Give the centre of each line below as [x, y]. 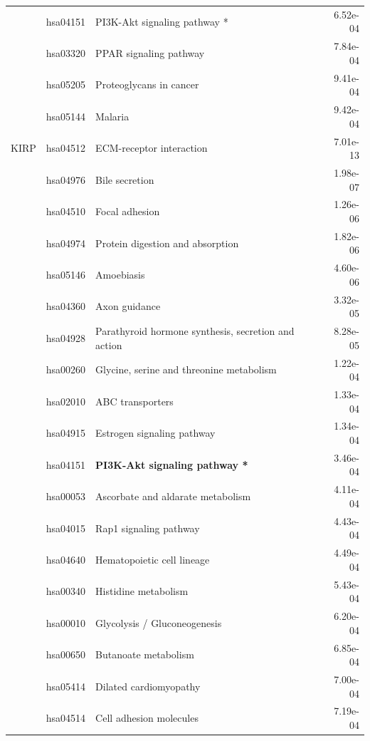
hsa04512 [66, 148]
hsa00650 [66, 654]
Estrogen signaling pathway [155, 433]
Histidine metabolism [142, 591]
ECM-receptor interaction [152, 148]
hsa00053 [66, 496]
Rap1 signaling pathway [148, 528]
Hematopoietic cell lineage [153, 559]
